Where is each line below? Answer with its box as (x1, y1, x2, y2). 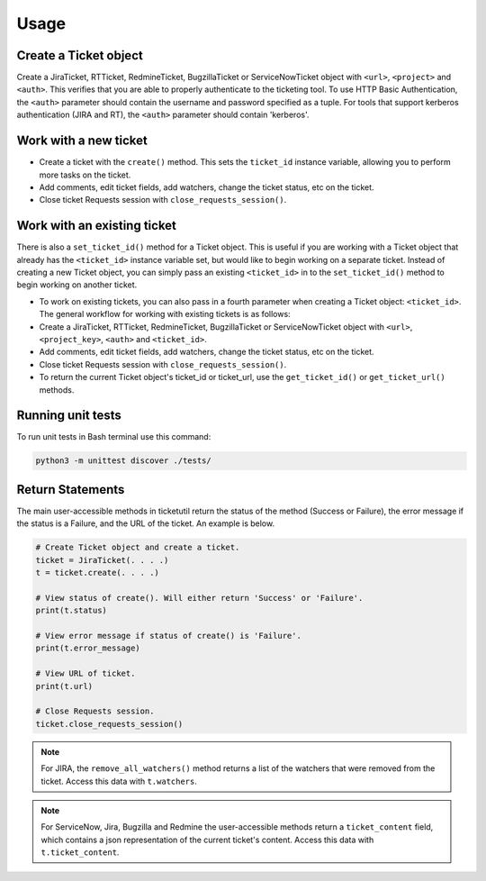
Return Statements (16, 482, 125, 497)
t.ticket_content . (40, 847, 120, 858)
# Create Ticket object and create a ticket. (35, 542, 240, 553)
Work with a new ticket (16, 133, 148, 149)
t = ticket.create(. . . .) (35, 568, 159, 578)
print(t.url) (35, 681, 94, 691)
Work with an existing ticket (16, 218, 177, 233)
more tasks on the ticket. (39, 169, 131, 180)
